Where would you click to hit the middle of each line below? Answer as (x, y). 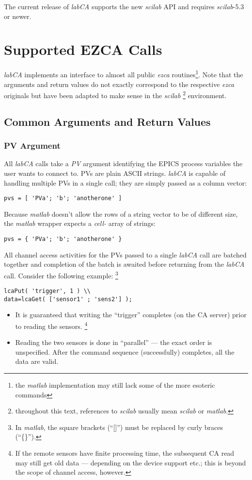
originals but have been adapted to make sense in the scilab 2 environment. (115, 94)
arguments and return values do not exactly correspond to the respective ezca (119, 84)
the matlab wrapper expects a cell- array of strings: (80, 223)
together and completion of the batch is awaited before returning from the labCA (124, 264)
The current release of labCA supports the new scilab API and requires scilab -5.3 (124, 6)
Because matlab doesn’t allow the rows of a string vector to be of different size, (121, 214)
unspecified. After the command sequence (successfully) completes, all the (125, 351)
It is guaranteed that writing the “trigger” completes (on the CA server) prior (131, 315)
